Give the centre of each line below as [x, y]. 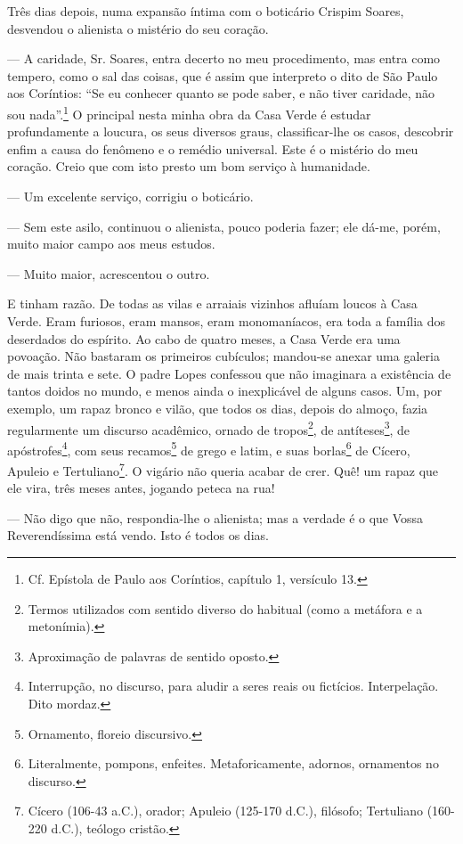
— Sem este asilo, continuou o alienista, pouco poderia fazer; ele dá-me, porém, [224, 226]
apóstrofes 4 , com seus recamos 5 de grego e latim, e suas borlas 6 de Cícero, [209, 448]
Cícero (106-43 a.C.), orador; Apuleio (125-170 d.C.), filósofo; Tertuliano [226, 811]
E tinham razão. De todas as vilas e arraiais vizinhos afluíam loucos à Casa [212, 303]
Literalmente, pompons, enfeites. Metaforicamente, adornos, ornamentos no [233, 763]
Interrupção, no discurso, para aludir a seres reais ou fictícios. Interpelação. [233, 686]
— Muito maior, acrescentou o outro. [109, 273]
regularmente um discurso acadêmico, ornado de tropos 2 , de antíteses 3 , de [209, 428]
